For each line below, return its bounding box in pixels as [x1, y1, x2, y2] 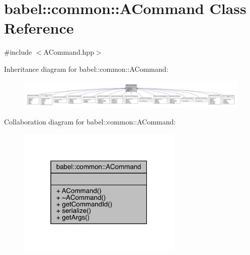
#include [4, 47, 32, 57]
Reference [4, 18, 74, 38]
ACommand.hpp [43, 47, 94, 57]
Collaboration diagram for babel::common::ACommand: [4, 116, 176, 127]
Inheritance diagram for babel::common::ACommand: [4, 63, 169, 74]
